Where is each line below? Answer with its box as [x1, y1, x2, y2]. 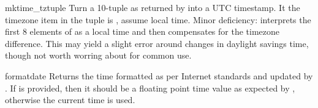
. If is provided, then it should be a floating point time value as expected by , [5, 81, 295, 94]
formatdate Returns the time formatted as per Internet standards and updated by [5, 69, 313, 82]
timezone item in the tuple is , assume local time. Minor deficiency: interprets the [5, 13, 311, 26]
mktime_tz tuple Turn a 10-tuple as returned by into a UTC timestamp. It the [5, 1, 300, 13]
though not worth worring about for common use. [5, 49, 192, 62]
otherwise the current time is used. [5, 93, 135, 106]
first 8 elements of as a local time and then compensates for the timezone [5, 25, 279, 38]
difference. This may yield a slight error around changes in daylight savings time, [5, 37, 309, 49]
